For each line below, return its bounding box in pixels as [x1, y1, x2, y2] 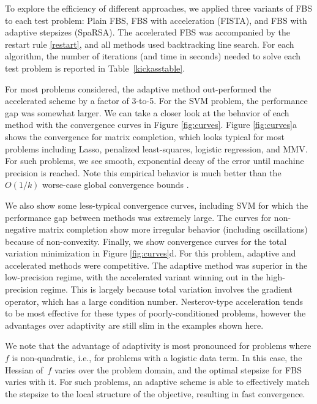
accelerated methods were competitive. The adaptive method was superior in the [5, 258, 308, 271]
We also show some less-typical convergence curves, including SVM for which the [5, 198, 308, 211]
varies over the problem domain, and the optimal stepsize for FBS [54, 363, 302, 376]
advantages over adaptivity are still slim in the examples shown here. [5, 318, 264, 331]
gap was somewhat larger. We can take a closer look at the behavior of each [5, 106, 289, 119]
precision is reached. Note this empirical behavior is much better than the [5, 166, 282, 179]
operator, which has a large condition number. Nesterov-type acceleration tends [5, 294, 303, 307]
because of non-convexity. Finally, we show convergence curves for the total [5, 234, 287, 247]
